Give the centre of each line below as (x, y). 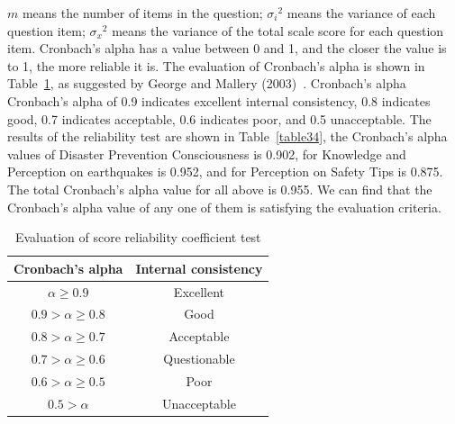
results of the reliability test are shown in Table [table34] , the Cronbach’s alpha (227, 136)
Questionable (199, 359)
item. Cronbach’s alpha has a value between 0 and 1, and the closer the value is (227, 48)
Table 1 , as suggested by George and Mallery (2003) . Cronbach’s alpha (207, 83)
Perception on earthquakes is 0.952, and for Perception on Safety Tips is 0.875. (225, 171)
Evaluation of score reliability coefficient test (138, 237)
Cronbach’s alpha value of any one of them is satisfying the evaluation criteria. (224, 207)
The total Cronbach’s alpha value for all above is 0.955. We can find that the (220, 189)
